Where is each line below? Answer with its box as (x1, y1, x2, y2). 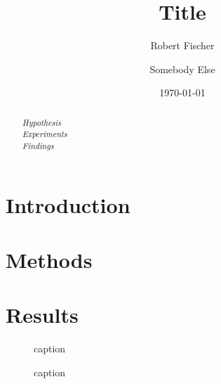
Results (6, 300, 79, 329)
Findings (22, 140, 54, 152)
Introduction (6, 190, 130, 219)
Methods (6, 245, 93, 274)
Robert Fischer (150, 38, 215, 53)
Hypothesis (22, 116, 61, 128)
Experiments (22, 128, 67, 140)
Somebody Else (149, 61, 215, 76)
